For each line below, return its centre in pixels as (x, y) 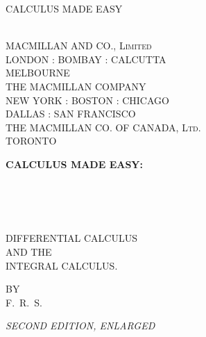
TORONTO (31, 141)
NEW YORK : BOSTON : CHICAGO (87, 100)
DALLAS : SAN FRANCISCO (71, 114)
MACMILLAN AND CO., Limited (79, 46)
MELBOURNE (38, 73)
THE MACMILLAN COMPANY (76, 86)
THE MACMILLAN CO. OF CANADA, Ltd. (103, 127)
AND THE (29, 251)
